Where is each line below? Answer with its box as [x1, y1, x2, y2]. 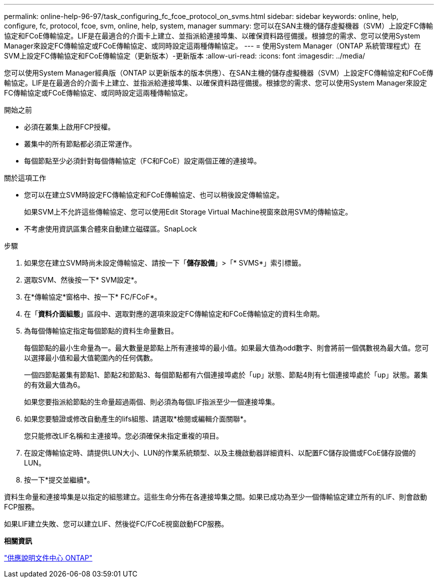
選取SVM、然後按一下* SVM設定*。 [24, 275, 141, 284]
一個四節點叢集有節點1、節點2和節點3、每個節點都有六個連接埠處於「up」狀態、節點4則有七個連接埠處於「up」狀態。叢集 [24, 370, 428, 379]
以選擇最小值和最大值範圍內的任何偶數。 [24, 353, 157, 362]
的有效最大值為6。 [24, 380, 84, 389]
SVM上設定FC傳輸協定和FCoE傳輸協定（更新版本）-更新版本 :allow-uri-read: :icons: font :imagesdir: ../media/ [4, 51, 365, 60]
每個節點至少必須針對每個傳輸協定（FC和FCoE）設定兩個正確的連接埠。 [24, 156, 261, 165]
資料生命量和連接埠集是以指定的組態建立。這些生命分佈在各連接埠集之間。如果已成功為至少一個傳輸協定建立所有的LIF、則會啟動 [4, 492, 427, 501]
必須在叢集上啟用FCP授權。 [24, 122, 115, 131]
